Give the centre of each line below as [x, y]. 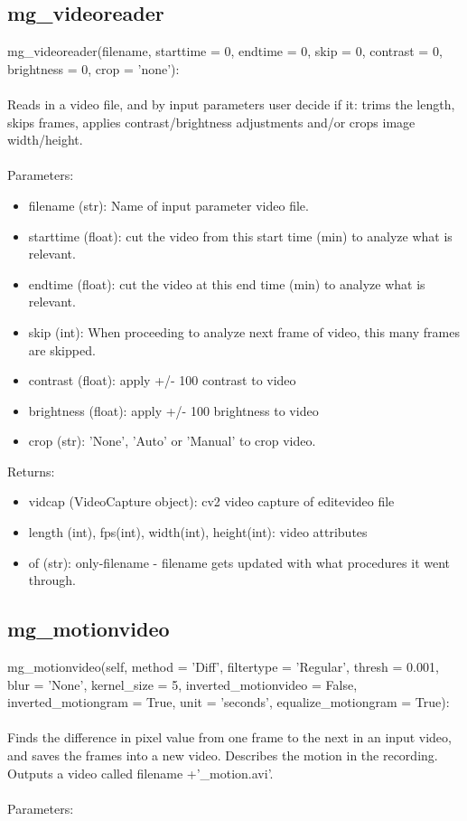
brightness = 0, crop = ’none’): [93, 68]
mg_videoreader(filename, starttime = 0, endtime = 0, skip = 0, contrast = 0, [225, 51]
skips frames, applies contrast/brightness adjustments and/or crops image [211, 122]
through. [52, 580]
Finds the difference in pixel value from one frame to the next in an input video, [229, 737]
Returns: [31, 471]
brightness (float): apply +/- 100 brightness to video [173, 410]
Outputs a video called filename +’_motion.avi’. [140, 773]
